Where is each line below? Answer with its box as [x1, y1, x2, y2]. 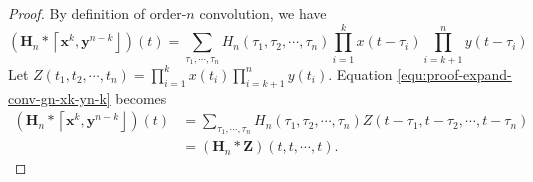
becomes [115, 87, 167, 108]
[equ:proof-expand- [397, 63, 512, 84]
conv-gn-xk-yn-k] [8, 87, 111, 108]
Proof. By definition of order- [8, 3, 187, 23]
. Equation [328, 63, 393, 84]
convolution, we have [199, 3, 327, 23]
